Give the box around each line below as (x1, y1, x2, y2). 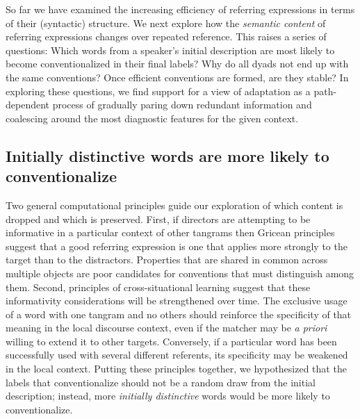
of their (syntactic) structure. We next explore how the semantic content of (6, 15, 326, 30)
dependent (6, 97, 50, 112)
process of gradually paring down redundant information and (52, 97, 312, 112)
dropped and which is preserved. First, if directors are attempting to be (6, 211, 311, 226)
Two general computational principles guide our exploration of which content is (6, 197, 343, 212)
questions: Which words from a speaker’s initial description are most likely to (6, 42, 335, 57)
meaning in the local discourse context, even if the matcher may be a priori (6, 320, 327, 335)
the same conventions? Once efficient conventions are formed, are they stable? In (6, 69, 349, 84)
